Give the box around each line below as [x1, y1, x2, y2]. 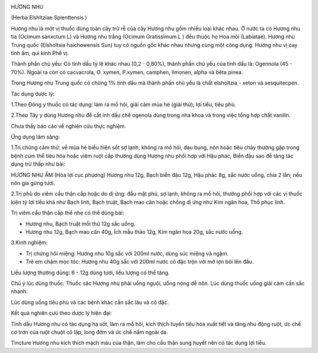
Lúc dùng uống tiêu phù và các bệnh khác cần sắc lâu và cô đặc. [11, 298, 169, 305]
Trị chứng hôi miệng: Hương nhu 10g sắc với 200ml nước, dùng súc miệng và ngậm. [25, 250, 229, 257]
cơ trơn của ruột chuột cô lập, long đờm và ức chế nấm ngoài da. [11, 328, 168, 335]
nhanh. [11, 288, 28, 295]
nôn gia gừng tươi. [11, 180, 55, 187]
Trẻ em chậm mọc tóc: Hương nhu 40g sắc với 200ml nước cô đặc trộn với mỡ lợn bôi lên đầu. [25, 258, 254, 265]
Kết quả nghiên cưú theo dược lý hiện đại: [11, 310, 112, 317]
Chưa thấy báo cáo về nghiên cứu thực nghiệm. [11, 122, 127, 129]
